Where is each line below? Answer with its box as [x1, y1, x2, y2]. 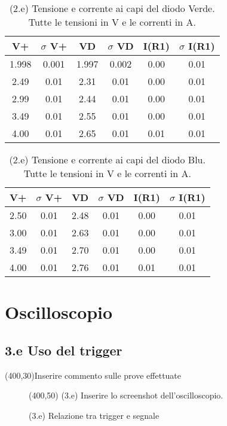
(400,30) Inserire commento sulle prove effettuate [5, 369, 182, 381]
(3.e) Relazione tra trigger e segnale [29, 409, 159, 421]
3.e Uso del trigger [5, 340, 122, 359]
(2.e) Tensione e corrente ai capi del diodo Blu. [9, 153, 205, 166]
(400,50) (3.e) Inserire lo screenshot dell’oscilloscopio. [29, 389, 223, 401]
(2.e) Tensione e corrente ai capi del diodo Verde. [9, 1, 215, 15]
